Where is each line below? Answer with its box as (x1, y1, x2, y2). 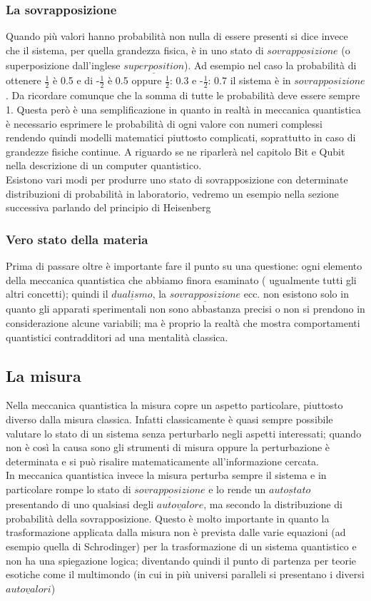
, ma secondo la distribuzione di (203, 497, 342, 512)
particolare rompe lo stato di (6, 481, 131, 496)
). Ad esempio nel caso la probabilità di (184, 58, 357, 73)
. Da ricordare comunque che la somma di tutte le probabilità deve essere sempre (6, 88, 360, 103)
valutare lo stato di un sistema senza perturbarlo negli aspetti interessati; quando (6, 425, 362, 440)
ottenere (6, 73, 41, 88)
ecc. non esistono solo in (243, 286, 349, 301)
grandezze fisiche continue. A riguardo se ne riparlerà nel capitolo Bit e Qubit (6, 143, 345, 158)
